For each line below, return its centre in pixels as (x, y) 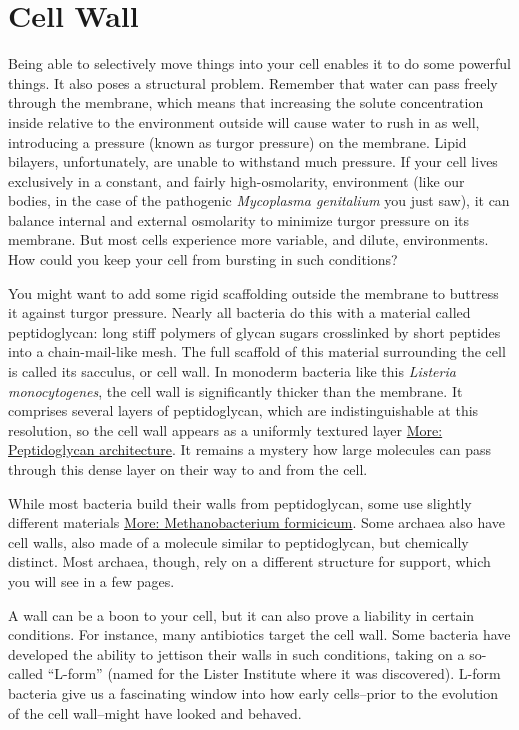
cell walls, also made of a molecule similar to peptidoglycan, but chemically (238, 541)
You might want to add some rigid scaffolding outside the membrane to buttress (253, 292)
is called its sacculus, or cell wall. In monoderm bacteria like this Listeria (232, 371)
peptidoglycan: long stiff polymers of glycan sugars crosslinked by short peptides (254, 331)
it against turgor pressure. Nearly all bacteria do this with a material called (239, 312)
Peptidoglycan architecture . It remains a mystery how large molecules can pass (249, 449)
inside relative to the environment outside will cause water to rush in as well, (244, 121)
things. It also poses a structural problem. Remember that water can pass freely (253, 82)
